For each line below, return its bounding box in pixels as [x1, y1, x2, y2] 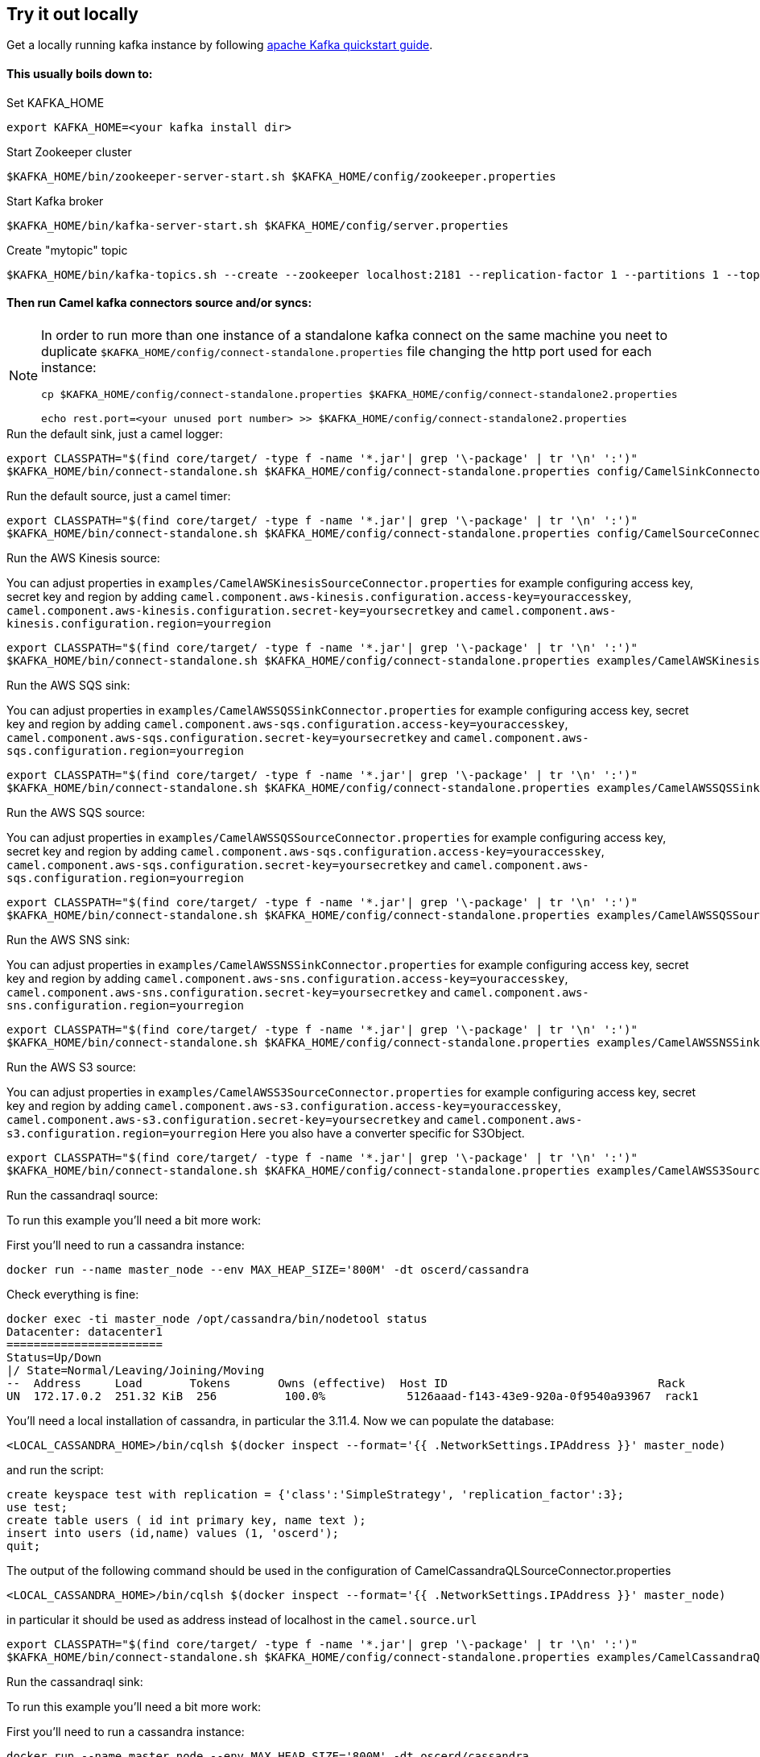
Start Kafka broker [6, 193, 104, 208]
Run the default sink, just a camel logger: [6, 426, 223, 441]
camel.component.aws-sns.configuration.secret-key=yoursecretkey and [6, 984, 451, 999]
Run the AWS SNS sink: [6, 932, 130, 947]
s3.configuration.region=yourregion [6, 1126, 237, 1140]
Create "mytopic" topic [6, 242, 128, 257]
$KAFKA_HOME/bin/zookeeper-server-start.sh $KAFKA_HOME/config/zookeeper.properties [6, 169, 556, 183]
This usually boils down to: [6, 67, 153, 81]
